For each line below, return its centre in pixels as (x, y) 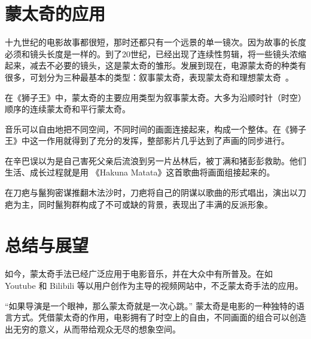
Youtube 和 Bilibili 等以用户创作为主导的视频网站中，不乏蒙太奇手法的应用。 (154, 285)
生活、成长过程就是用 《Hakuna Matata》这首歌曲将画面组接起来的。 (140, 172)
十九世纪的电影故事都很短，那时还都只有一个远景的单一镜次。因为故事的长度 (155, 42)
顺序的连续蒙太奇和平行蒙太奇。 (68, 109)
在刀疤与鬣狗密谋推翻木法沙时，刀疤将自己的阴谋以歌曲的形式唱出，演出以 (151, 192)
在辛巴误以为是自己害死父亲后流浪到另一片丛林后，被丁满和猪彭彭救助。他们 (155, 160)
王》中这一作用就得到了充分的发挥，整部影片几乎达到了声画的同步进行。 (147, 141)
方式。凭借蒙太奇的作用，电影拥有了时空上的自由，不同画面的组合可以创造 (159, 317)
